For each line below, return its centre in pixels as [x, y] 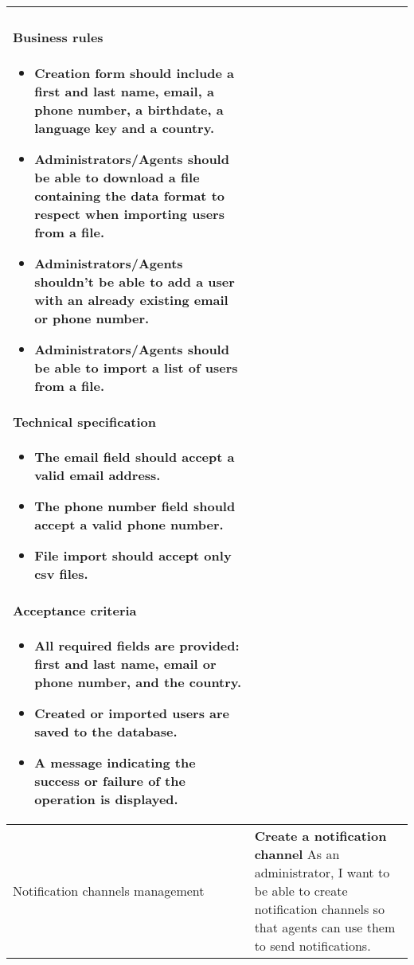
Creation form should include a [135, 72]
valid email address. [98, 475]
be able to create [301, 890]
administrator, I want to [322, 872]
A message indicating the [115, 762]
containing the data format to [129, 195]
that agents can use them [325, 927]
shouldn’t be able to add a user [135, 281]
